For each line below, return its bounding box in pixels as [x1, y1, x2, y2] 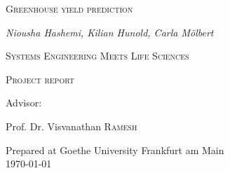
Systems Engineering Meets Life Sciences [6, 48, 189, 63]
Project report [6, 71, 74, 86]
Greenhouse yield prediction [6, 1, 133, 15]
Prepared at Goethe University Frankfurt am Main [6, 142, 224, 157]
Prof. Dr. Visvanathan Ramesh [6, 118, 137, 133]
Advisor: [6, 95, 42, 110]
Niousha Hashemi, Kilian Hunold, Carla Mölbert [6, 25, 214, 39]
